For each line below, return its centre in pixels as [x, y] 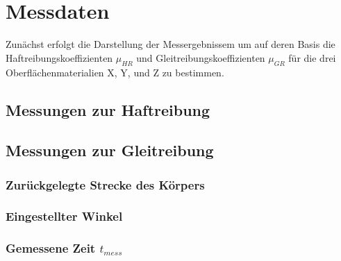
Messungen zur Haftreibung [108, 109]
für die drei [312, 57]
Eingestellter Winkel [64, 216]
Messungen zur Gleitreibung [110, 150]
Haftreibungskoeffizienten [59, 57]
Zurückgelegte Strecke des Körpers [105, 184]
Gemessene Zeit [51, 248]
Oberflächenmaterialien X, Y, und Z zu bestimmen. [115, 72]
